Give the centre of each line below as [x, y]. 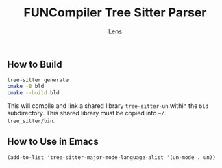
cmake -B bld [26, 87]
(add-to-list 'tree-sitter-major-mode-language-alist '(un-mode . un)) [111, 157]
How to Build [35, 64]
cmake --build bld [33, 93]
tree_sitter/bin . [31, 120]
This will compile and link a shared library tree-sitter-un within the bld [108, 106]
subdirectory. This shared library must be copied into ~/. [87, 113]
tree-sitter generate [38, 80]
